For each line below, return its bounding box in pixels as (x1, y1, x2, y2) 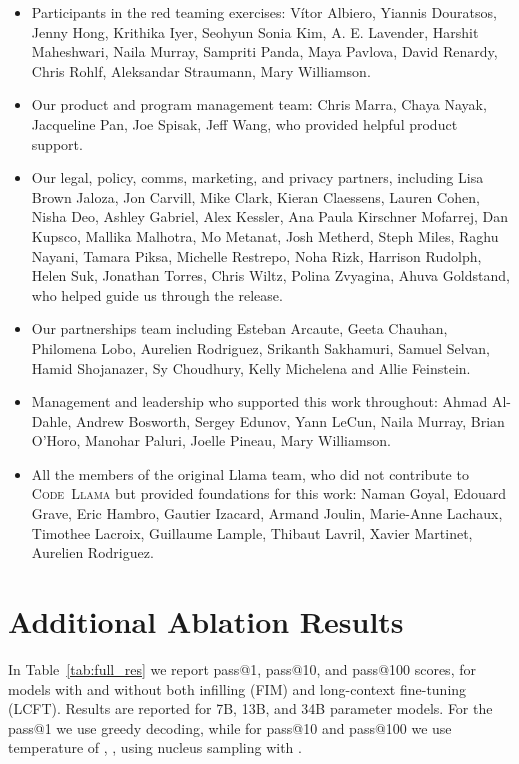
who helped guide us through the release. (31, 284, 283, 305)
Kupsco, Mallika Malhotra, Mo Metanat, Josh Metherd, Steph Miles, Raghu (31, 225, 499, 246)
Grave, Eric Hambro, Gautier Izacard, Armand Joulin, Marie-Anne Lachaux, (31, 503, 503, 524)
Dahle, (31, 410, 72, 431)
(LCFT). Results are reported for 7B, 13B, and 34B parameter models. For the (8, 698, 493, 719)
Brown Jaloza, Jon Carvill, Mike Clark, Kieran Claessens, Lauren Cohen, (31, 186, 480, 207)
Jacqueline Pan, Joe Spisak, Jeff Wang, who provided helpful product (31, 113, 458, 134)
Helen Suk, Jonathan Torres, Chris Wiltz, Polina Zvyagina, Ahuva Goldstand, (31, 265, 510, 286)
